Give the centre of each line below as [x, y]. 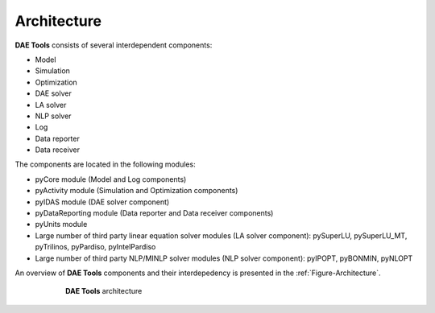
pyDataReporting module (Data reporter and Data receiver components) [154, 213]
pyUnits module [61, 224]
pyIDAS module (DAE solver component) [102, 202]
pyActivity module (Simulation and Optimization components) [137, 191]
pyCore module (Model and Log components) [111, 179]
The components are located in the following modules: [106, 164]
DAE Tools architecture [104, 291]
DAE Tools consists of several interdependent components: [114, 45]
